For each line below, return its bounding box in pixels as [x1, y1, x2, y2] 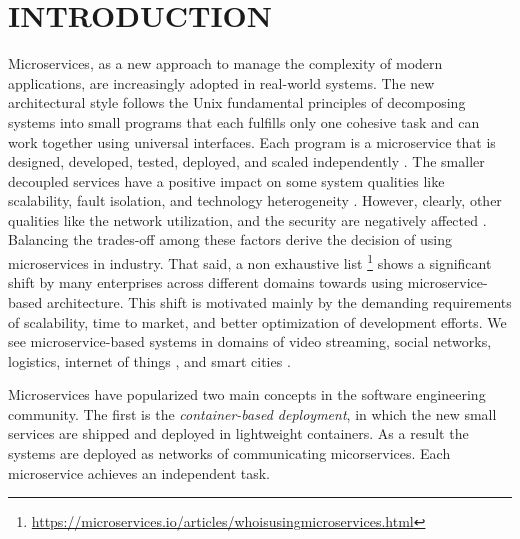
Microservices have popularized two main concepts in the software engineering [8, 384, 486, 405]
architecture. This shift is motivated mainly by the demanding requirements [46, 291, 512, 312]
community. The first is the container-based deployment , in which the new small [8, 403, 497, 424]
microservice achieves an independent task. [8, 462, 271, 483]
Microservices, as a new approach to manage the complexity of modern [8, 53, 443, 74]
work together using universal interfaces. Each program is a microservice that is [8, 131, 496, 152]
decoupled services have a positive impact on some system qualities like [8, 170, 445, 191]
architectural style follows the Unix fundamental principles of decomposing [8, 92, 466, 113]
